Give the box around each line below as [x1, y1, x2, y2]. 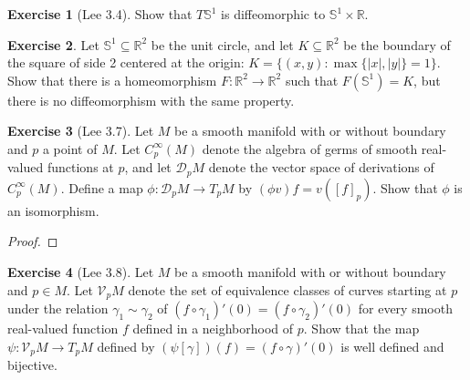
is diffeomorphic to [221, 5, 326, 23]
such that [285, 70, 339, 89]
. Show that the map [303, 319, 420, 338]
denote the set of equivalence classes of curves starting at [128, 280, 447, 299]
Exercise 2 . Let [7, 35, 99, 54]
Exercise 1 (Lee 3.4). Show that [7, 5, 193, 23]
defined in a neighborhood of [132, 319, 294, 338]
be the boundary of [343, 35, 451, 54]
